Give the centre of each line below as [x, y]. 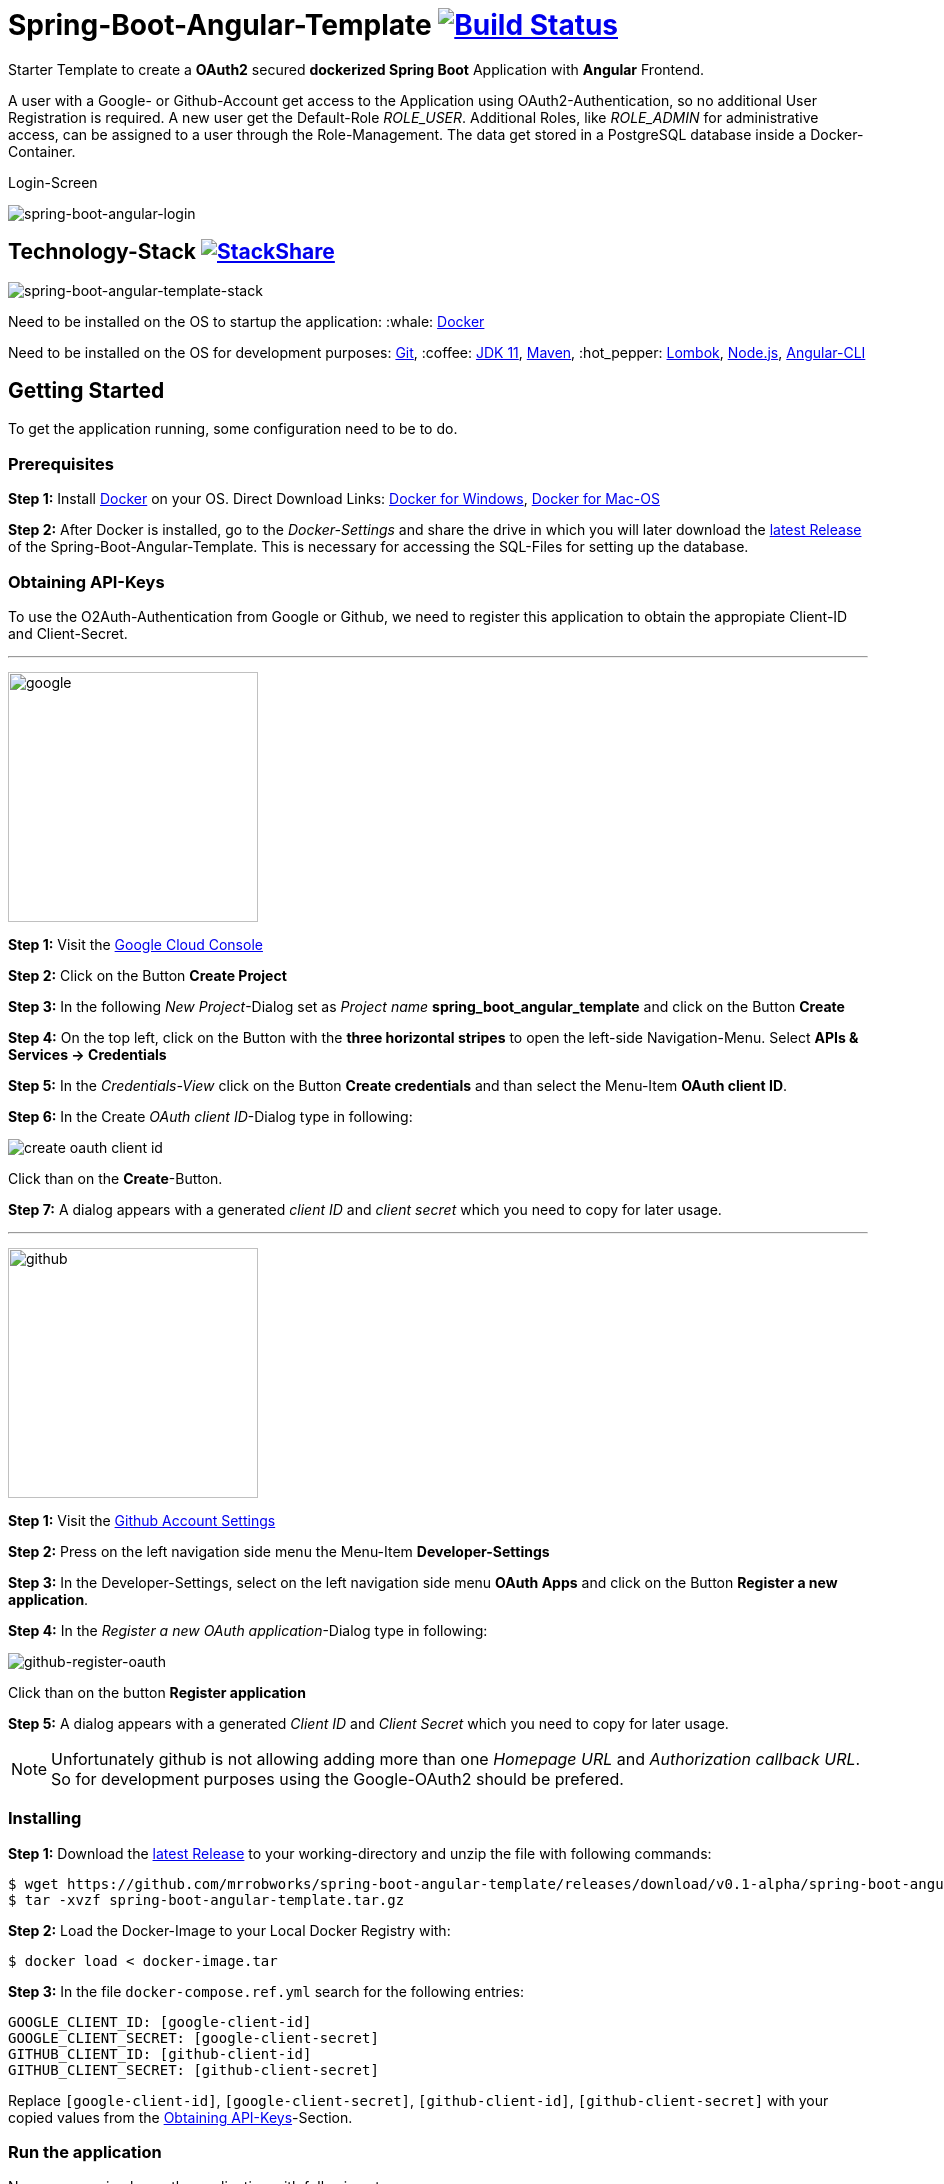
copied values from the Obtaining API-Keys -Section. [180, 2117]
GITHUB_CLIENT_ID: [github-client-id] [160, 2053]
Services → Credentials [87, 1054]
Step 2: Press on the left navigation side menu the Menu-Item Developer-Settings [279, 1551]
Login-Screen [53, 182]
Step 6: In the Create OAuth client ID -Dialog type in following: [210, 1116]
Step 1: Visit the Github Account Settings [142, 1520]
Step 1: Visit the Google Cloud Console [135, 944]
